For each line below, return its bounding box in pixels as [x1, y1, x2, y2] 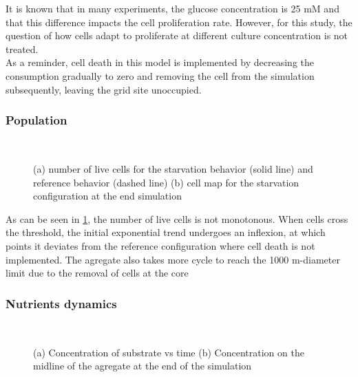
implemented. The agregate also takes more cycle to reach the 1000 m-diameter [6, 252, 340, 266]
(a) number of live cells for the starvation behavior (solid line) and [33, 161, 313, 175]
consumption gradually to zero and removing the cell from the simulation [6, 68, 315, 83]
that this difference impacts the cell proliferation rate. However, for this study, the [6, 14, 352, 29]
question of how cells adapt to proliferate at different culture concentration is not [6, 28, 348, 43]
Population [6, 111, 67, 129]
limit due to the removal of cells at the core [6, 266, 189, 280]
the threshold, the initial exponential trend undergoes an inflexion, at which [6, 225, 326, 239]
